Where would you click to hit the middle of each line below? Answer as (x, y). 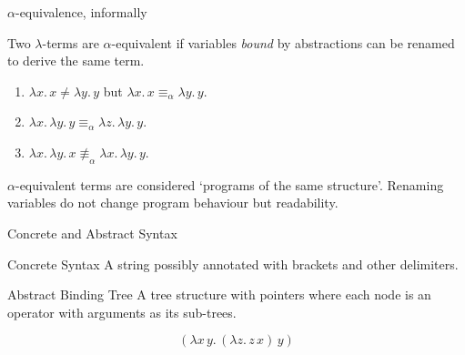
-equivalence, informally (81, 12)
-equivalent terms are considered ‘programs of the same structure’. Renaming (229, 184)
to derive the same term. (76, 61)
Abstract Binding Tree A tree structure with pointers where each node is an (219, 294)
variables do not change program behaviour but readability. (173, 203)
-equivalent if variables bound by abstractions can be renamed (283, 42)
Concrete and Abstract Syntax (92, 233)
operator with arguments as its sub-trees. (122, 312)
